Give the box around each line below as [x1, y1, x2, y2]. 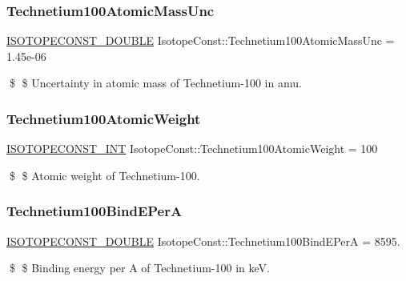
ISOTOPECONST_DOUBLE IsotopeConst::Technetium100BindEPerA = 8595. [6, 232, 400, 249]
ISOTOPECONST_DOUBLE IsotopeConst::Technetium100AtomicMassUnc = [6, 32, 395, 49]
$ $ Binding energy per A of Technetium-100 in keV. [9, 259, 270, 276]
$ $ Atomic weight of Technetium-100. [9, 167, 200, 183]
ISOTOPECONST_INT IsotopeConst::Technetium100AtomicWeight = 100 [6, 140, 378, 157]
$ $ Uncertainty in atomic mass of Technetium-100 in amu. [9, 74, 302, 91]
